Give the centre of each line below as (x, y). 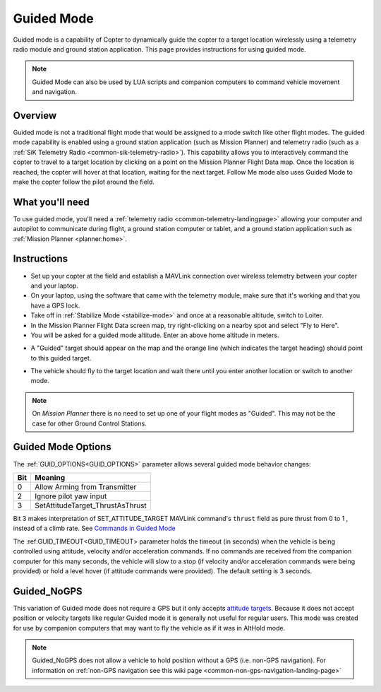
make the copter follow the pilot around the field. (84, 182)
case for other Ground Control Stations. (90, 423)
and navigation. (54, 92)
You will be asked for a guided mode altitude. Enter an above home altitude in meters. (155, 335)
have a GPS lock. (55, 305)
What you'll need (51, 202)
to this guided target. (61, 358)
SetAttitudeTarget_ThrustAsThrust (91, 505)
